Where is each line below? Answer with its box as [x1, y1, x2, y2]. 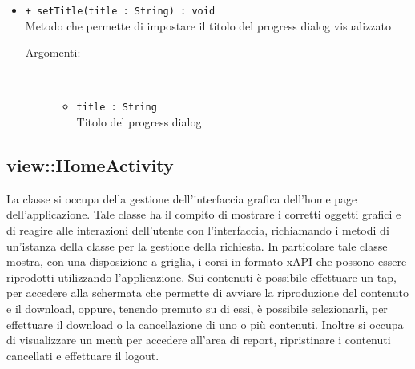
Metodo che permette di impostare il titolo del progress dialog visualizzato [25, 17, 392, 34]
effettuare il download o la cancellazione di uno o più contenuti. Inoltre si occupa [6, 315, 404, 332]
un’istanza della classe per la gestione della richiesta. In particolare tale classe [6, 237, 388, 254]
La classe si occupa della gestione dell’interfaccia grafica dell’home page [6, 190, 357, 207]
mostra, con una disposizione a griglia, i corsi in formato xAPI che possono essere [6, 253, 407, 270]
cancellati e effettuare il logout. [6, 347, 159, 363]
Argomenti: [25, 44, 81, 61]
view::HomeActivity [6, 153, 174, 178]
